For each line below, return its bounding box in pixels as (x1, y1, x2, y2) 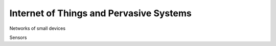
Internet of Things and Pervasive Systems (9, 8, 192, 19)
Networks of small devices (9, 25, 66, 31)
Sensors (9, 34, 27, 40)
